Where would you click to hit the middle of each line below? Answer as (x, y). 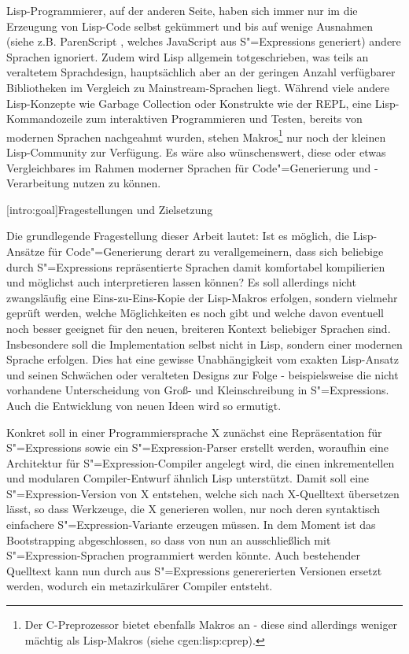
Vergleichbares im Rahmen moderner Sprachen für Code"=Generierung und (189, 167)
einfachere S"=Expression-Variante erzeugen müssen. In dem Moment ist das (191, 525)
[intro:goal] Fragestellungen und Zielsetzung (110, 209)
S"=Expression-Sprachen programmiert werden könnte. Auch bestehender (184, 555)
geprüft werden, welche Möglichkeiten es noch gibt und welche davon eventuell (195, 313)
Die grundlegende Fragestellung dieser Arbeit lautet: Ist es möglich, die (178, 236)
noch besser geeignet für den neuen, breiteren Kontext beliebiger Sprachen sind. (199, 328)
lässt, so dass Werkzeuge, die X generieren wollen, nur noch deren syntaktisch (193, 509)
